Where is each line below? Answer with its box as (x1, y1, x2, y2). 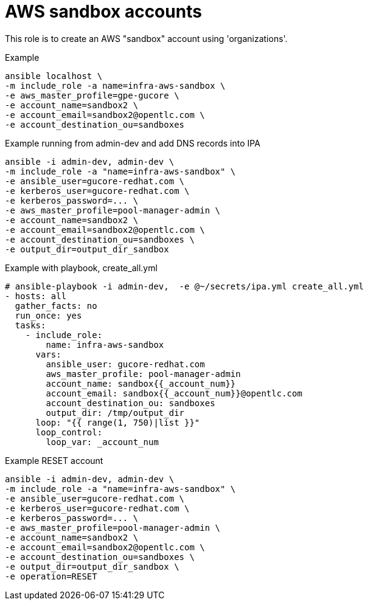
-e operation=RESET (5, 571, 97, 581)
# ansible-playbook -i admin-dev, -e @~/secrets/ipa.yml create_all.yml (5, 281, 364, 291)
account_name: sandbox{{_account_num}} (46, 378, 236, 389)
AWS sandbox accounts (5, 1, 202, 22)
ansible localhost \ (5, 71, 103, 81)
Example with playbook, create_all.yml (5, 262, 158, 273)
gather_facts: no (15, 300, 97, 311)
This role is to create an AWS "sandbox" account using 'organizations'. (5, 33, 288, 44)
